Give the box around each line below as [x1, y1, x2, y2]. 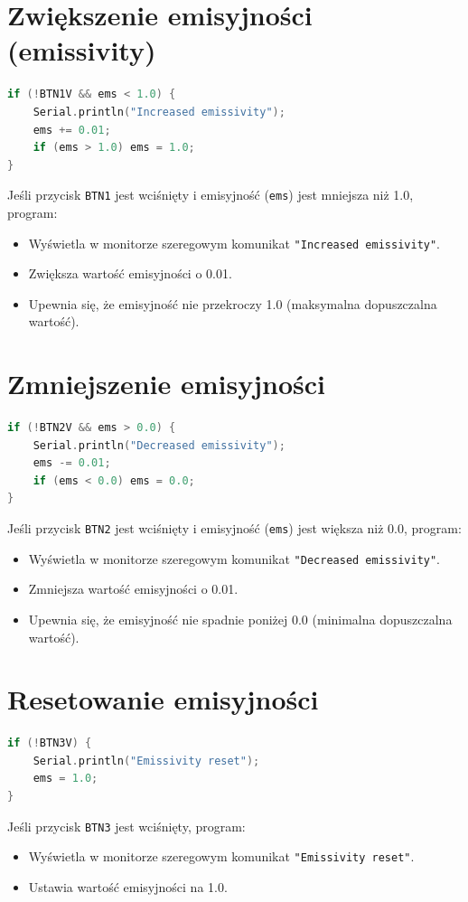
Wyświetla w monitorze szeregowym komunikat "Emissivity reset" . [28, 847, 415, 866]
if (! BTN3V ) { [7, 737, 92, 750]
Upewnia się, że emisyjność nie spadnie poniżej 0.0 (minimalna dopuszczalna [28, 609, 453, 628]
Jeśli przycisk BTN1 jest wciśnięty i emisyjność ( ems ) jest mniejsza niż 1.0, [7, 185, 414, 204]
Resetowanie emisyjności [7, 681, 319, 718]
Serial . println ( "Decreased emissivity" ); [33, 438, 285, 452]
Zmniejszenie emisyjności [7, 365, 325, 402]
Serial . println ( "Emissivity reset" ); [33, 754, 260, 767]
